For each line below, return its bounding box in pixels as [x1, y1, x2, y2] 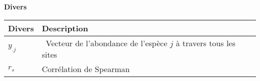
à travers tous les [175, 37, 235, 49]
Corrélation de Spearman [41, 63, 130, 75]
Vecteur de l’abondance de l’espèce [45, 37, 167, 49]
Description [41, 22, 88, 34]
